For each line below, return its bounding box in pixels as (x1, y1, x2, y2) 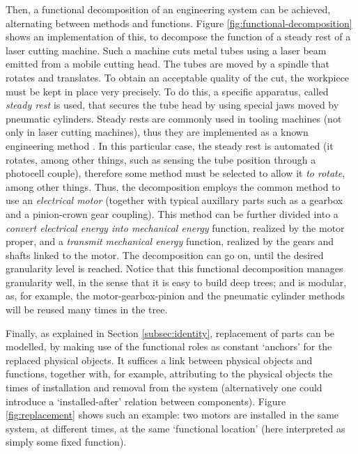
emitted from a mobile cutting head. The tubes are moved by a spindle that (6, 56, 329, 71)
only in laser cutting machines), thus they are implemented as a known (6, 125, 309, 139)
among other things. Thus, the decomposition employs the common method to (6, 179, 341, 194)
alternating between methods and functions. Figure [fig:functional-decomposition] (6, 15, 352, 30)
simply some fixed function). (6, 435, 127, 449)
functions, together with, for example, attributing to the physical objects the (6, 366, 332, 381)
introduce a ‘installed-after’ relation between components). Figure (6, 393, 286, 408)
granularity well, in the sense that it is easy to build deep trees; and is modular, (6, 274, 347, 289)
